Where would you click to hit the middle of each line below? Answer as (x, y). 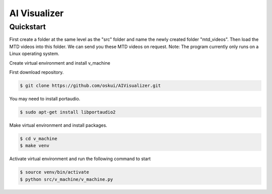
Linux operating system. (35, 54)
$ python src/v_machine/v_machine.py (66, 179)
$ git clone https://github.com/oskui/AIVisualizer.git (90, 85)
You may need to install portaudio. (45, 99)
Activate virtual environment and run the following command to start (80, 159)
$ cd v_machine (39, 138)
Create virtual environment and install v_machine (60, 63)
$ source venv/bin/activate (54, 172)
